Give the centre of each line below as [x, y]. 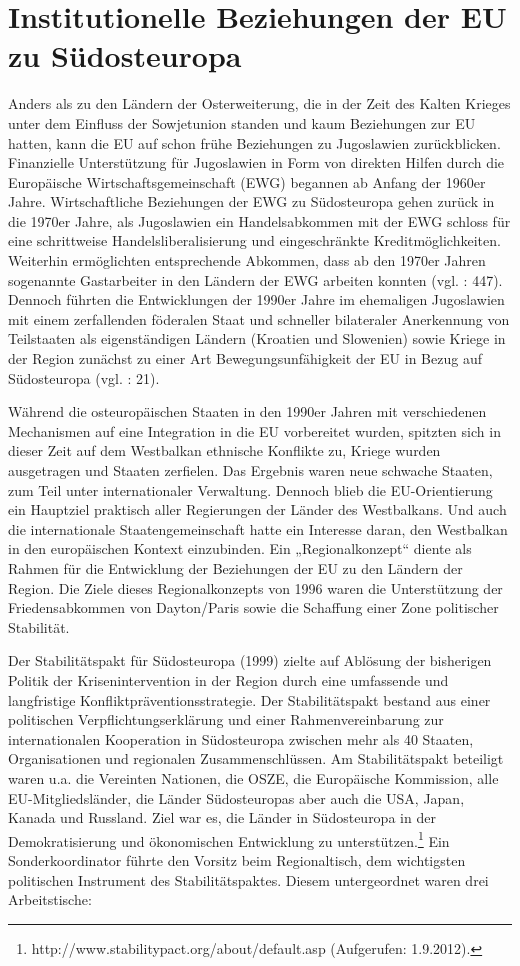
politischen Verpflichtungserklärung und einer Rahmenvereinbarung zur [226, 719]
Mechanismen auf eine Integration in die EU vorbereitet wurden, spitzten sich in [254, 430]
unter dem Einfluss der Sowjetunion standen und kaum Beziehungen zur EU [242, 122]
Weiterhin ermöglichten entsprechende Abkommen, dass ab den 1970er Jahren [247, 260]
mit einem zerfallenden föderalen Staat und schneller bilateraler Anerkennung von [259, 318]
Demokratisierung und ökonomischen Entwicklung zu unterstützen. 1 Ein [229, 839]
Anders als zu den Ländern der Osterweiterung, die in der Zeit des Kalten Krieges [259, 103]
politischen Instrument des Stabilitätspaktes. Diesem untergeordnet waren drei [248, 879]
